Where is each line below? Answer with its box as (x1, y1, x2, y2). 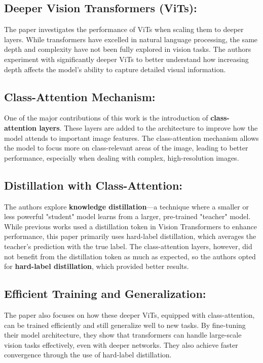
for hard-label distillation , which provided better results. (4, 261, 189, 271)
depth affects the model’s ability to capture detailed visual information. (4, 64, 226, 74)
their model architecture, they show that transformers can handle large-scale (4, 329, 242, 340)
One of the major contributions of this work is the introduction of (4, 112, 208, 123)
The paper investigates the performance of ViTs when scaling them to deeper (4, 24, 244, 35)
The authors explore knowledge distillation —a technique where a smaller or (4, 201, 249, 211)
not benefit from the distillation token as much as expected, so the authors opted (4, 251, 256, 261)
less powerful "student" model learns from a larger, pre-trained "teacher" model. (4, 211, 251, 222)
